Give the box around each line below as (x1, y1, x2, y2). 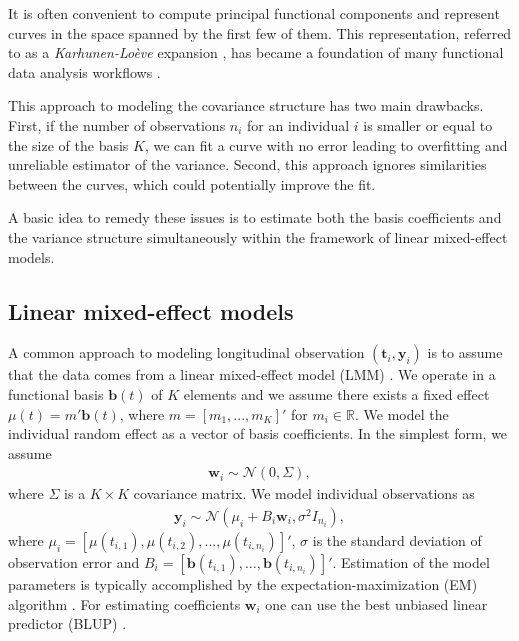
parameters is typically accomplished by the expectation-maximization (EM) (8, 573, 478, 594)
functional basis (8, 383, 104, 404)
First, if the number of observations (8, 114, 226, 135)
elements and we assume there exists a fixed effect (183, 383, 490, 404)
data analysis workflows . (8, 61, 161, 82)
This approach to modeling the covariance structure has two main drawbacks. (8, 95, 484, 116)
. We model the (354, 403, 449, 424)
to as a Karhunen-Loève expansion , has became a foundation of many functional (8, 42, 504, 63)
